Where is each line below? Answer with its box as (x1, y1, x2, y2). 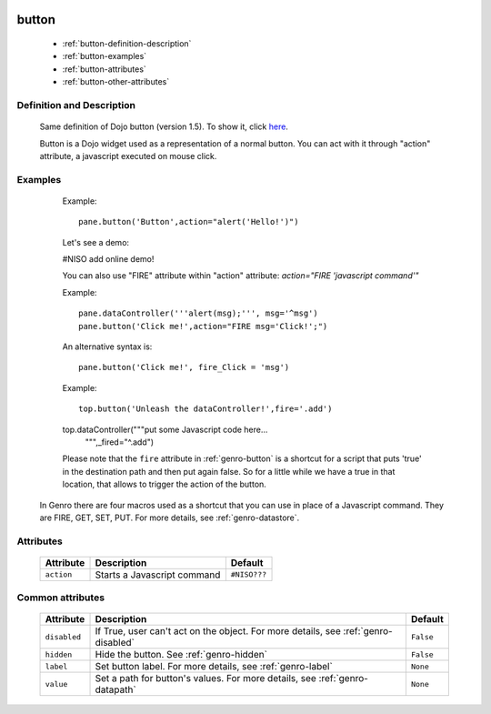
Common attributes (16, 591, 105, 604)
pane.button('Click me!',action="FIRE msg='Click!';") (78, 321, 328, 331)
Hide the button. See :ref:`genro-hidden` (95, 649, 268, 661)
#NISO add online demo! (62, 254, 155, 265)
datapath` (95, 683, 136, 696)
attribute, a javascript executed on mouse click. (39, 150, 217, 161)
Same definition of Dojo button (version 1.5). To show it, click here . (39, 121, 288, 132)
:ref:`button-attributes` (62, 64, 147, 75)
